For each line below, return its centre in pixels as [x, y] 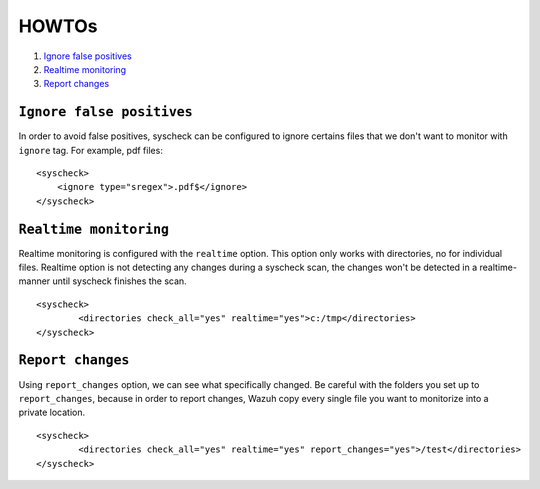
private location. [52, 412]
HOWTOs [58, 26]
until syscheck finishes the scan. [119, 281]
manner [34, 281]
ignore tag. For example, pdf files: [91, 150]
